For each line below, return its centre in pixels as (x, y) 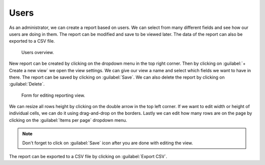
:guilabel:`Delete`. (27, 84)
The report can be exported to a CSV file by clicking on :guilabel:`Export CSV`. (88, 157)
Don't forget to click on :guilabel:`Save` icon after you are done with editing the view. (108, 143)
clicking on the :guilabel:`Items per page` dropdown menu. (68, 120)
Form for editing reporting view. (53, 95)
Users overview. (38, 52)
